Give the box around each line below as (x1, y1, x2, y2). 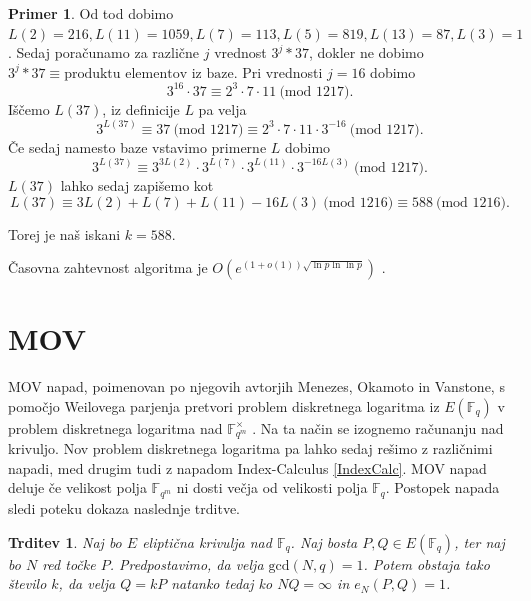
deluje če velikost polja (8, 477, 147, 498)
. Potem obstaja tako (363, 553, 490, 574)
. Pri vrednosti (233, 61, 323, 82)
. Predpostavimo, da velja (109, 553, 264, 574)
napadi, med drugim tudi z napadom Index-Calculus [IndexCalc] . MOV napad (8, 457, 487, 478)
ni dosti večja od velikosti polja (176, 477, 368, 498)
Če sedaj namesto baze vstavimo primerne (8, 136, 267, 157)
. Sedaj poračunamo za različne (8, 42, 200, 63)
